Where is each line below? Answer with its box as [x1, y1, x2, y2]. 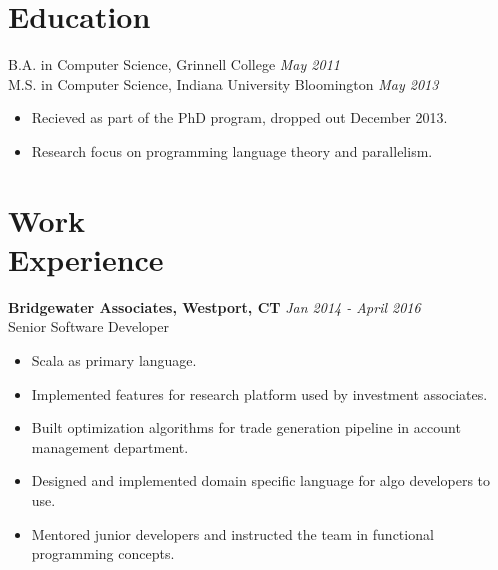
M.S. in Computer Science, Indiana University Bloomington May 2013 [8, 73, 439, 94]
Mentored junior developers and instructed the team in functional [31, 523, 434, 544]
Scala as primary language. [31, 350, 197, 370]
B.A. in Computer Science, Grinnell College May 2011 [8, 54, 340, 75]
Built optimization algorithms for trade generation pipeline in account [31, 417, 461, 438]
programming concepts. [31, 543, 175, 564]
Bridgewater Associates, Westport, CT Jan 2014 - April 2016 [8, 296, 421, 317]
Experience [8, 238, 164, 279]
